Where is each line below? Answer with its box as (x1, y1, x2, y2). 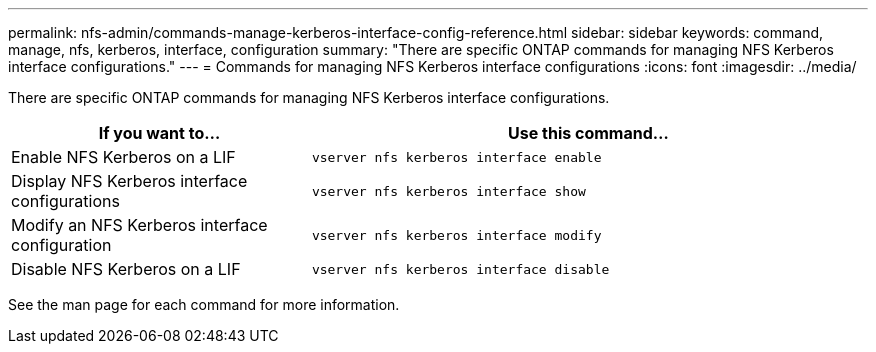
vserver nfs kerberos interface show (311, 183, 586, 199)
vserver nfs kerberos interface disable (311, 261, 610, 277)
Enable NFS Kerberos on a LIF (11, 147, 236, 167)
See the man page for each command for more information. (8, 296, 400, 313)
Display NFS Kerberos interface (11, 171, 248, 191)
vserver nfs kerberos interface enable (311, 149, 602, 165)
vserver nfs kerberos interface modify (311, 227, 602, 243)
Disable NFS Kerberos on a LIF (11, 259, 241, 279)
